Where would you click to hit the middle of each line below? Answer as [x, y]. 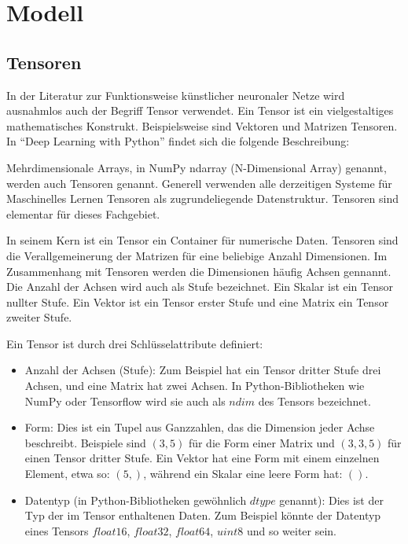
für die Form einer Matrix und [261, 442]
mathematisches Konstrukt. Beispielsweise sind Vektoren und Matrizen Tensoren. [202, 125]
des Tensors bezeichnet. [314, 401]
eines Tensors [57, 530]
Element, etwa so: [67, 474]
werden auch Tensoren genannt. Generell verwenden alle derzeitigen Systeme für [199, 183]
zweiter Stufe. [39, 317]
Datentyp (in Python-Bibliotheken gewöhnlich [136, 500]
